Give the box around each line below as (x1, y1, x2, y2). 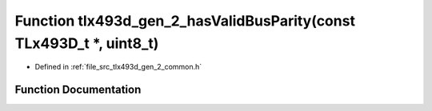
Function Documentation (14, 83, 142, 97)
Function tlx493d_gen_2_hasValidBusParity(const (14, 12, 356, 30)
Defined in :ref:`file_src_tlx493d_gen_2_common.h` (34, 62, 202, 72)
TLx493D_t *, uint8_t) (14, 34, 159, 52)
